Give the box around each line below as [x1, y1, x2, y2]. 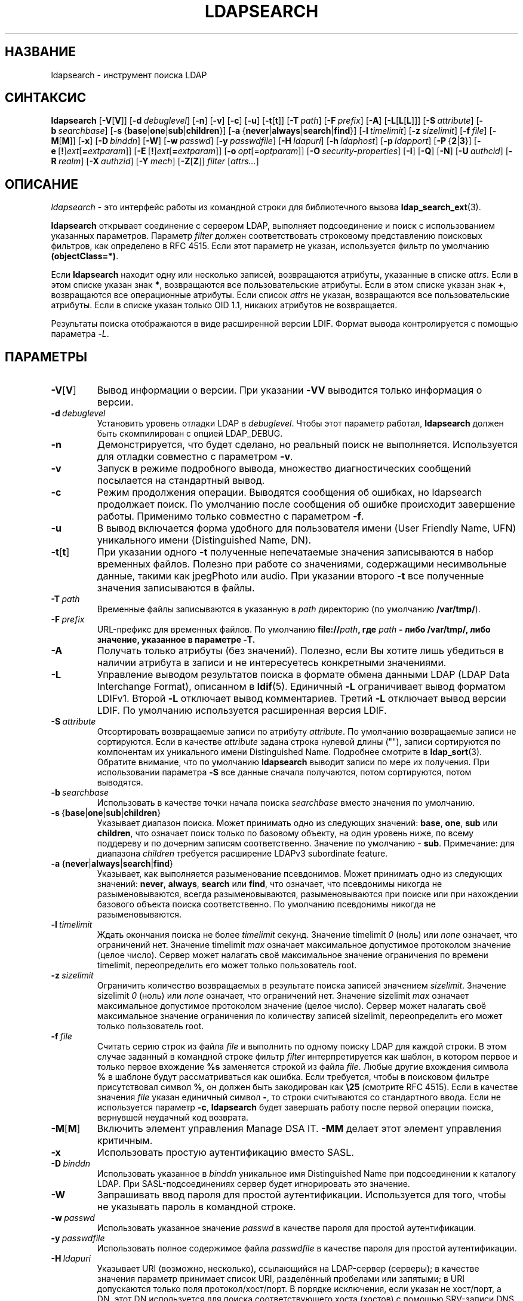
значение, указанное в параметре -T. [97, 634, 256, 645]
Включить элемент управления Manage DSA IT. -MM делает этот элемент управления [97, 1122, 502, 1135]
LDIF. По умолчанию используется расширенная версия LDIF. [97, 704, 387, 717]
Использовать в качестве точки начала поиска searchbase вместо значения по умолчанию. [97, 797, 475, 808]
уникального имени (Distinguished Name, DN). [97, 534, 312, 547]
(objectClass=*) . [51, 251, 119, 262]
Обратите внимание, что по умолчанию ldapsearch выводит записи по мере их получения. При [97, 757, 490, 768]
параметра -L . [51, 329, 109, 339]
